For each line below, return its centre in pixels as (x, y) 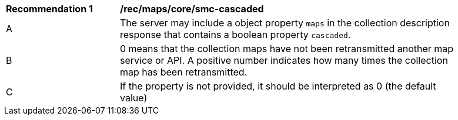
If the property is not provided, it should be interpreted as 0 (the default (278, 86)
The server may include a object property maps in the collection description (285, 23)
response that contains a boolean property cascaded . (235, 35)
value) (134, 98)
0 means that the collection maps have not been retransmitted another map (287, 49)
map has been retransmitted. (184, 72)
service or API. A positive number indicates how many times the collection (284, 60)
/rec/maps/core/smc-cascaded (192, 9)
